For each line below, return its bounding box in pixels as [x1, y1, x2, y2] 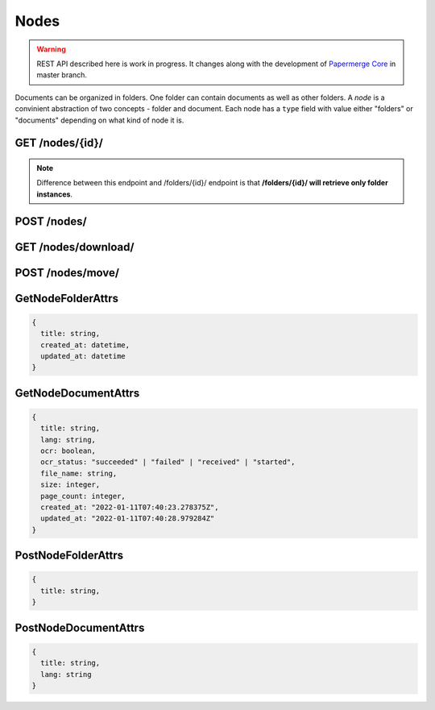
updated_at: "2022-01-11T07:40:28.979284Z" [40, 514, 215, 523]
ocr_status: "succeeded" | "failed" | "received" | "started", [40, 458, 296, 467]
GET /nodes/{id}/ [14, 136, 104, 150]
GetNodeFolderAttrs [14, 291, 118, 305]
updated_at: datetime [40, 351, 126, 360]
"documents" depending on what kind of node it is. [14, 115, 184, 125]
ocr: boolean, [40, 446, 97, 455]
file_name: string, [40, 468, 118, 478]
